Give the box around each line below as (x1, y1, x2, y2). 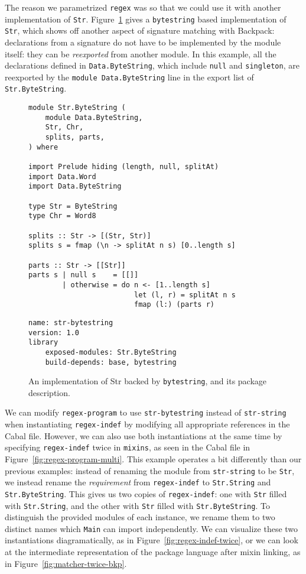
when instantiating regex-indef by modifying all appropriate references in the (5, 418, 290, 430)
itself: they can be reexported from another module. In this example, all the (5, 47, 276, 60)
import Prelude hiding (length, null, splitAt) (28, 163, 219, 171)
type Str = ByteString (28, 202, 118, 210)
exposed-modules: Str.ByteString (45, 348, 177, 356)
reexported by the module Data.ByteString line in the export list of (5, 70, 254, 83)
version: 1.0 (28, 328, 79, 337)
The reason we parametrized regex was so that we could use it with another (5, 1, 281, 13)
